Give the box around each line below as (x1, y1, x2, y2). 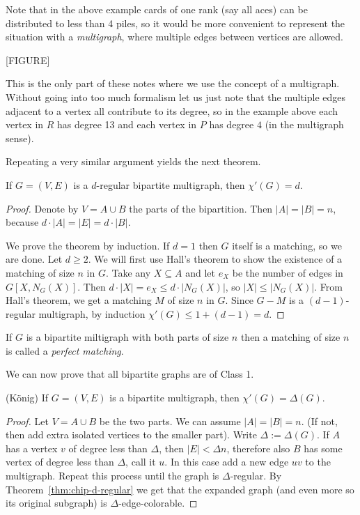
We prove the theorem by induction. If (6, 238, 170, 252)
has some (304, 440, 343, 455)
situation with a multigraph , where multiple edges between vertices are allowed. (6, 29, 343, 44)
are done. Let (6, 252, 63, 266)
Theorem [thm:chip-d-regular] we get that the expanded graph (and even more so (6, 482, 354, 496)
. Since (225, 293, 253, 307)
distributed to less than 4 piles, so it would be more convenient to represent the (6, 15, 345, 30)
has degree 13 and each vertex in (57, 117, 197, 132)
